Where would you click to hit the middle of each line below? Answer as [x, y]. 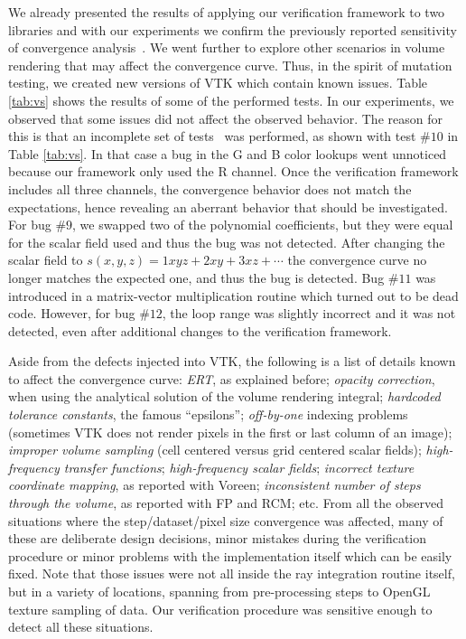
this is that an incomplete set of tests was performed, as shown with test [212, 136]
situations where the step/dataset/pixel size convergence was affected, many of [226, 520]
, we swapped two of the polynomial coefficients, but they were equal [263, 225]
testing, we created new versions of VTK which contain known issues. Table [218, 83]
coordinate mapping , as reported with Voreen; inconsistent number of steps [214, 485]
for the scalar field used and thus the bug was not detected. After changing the [227, 242]
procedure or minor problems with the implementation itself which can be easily [230, 555]
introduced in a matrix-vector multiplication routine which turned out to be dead [233, 295]
